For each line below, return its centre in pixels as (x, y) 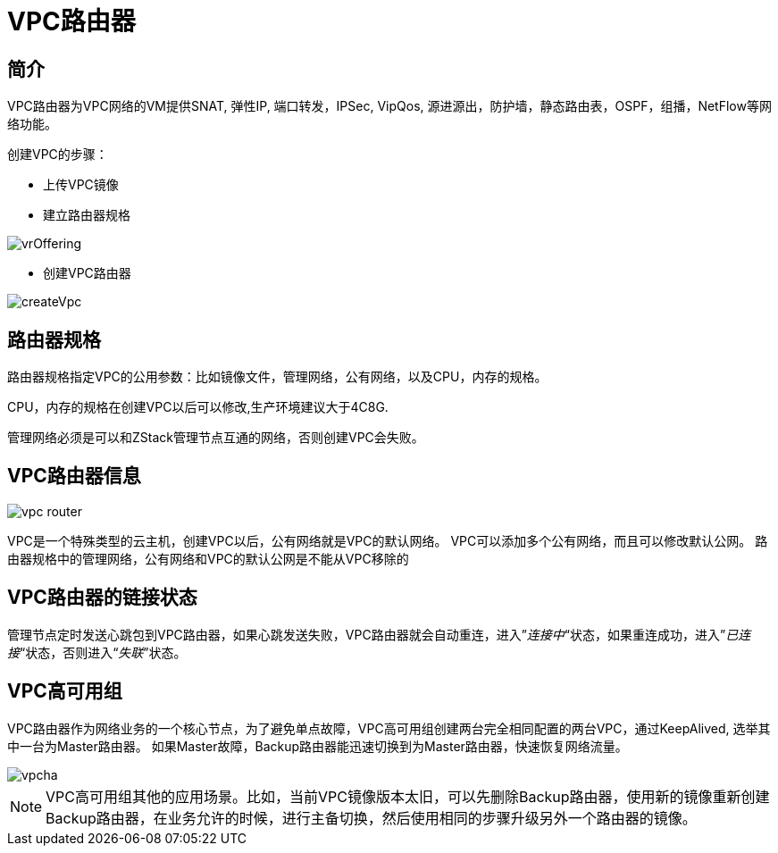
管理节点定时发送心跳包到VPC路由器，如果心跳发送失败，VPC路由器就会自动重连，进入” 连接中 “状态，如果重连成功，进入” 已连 (379, 634)
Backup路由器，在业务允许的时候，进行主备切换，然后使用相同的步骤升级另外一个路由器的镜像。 (371, 818)
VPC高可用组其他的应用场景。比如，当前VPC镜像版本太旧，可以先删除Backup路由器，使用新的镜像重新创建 (408, 796)
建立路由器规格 (87, 215)
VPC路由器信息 (74, 476)
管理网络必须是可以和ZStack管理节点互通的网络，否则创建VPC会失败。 (216, 438)
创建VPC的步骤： (58, 155)
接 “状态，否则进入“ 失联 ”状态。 (97, 652)
